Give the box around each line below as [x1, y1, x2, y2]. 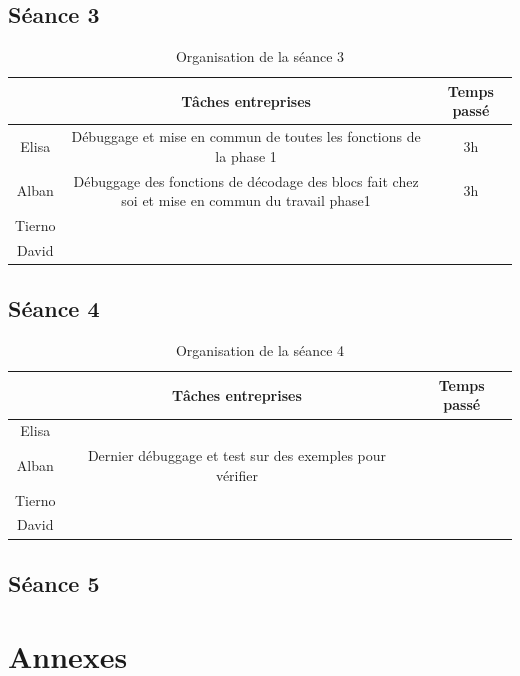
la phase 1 [215, 145, 277, 166]
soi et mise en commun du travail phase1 [121, 190, 371, 211]
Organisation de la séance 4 [175, 340, 345, 361]
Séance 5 [8, 567, 100, 598]
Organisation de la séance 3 [175, 46, 345, 67]
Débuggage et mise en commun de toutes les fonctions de [71, 126, 421, 147]
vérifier [215, 464, 258, 485]
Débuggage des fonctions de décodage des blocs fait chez [73, 170, 419, 191]
